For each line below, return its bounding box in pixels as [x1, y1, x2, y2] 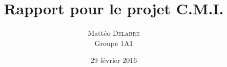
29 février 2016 [90, 55, 137, 65]
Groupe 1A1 [94, 37, 133, 48]
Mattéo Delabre [88, 28, 140, 38]
